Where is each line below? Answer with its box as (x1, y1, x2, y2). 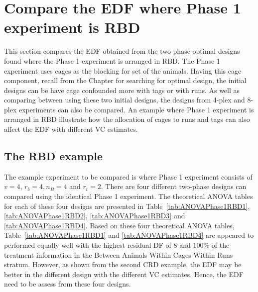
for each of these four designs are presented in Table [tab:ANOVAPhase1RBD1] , (4, 200, 250, 211)
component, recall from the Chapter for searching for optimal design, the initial (4, 75, 247, 86)
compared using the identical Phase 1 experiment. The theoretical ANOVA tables (4, 191, 253, 201)
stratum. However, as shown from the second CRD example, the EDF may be (4, 259, 242, 270)
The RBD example (4, 148, 103, 164)
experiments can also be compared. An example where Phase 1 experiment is (18, 104, 254, 114)
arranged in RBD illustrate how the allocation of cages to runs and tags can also (4, 114, 250, 124)
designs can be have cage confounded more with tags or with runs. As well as (4, 85, 240, 95)
